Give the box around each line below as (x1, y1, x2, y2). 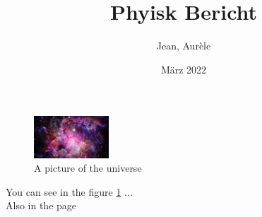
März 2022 (160, 61, 207, 76)
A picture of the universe (34, 160, 142, 175)
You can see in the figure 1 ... (6, 184, 133, 199)
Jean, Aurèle (156, 38, 211, 53)
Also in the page (6, 198, 77, 213)
